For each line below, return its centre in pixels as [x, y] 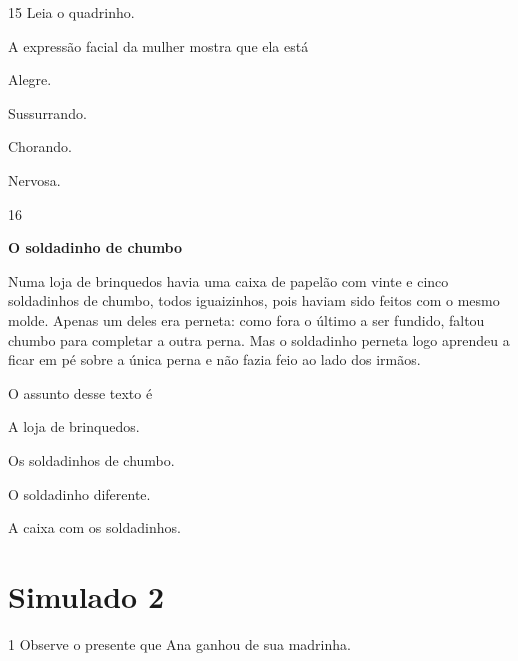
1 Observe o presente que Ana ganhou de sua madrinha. [179, 643]
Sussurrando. [47, 112]
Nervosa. [34, 179]
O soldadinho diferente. [79, 493]
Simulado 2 [86, 595]
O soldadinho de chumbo [95, 247]
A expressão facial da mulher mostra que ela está [158, 45]
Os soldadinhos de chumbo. [91, 459]
